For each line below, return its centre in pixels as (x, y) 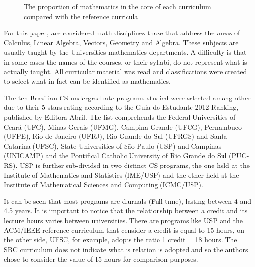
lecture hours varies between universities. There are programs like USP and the (124, 220)
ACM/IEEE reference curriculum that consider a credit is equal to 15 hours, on (124, 230)
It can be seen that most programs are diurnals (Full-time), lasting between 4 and (127, 201)
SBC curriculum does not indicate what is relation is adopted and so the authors (126, 249)
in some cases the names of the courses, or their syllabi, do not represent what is (126, 61)
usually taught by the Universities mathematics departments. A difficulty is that (125, 52)
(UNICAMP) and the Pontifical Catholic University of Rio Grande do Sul (115, 155)
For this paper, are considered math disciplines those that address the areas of (122, 33)
